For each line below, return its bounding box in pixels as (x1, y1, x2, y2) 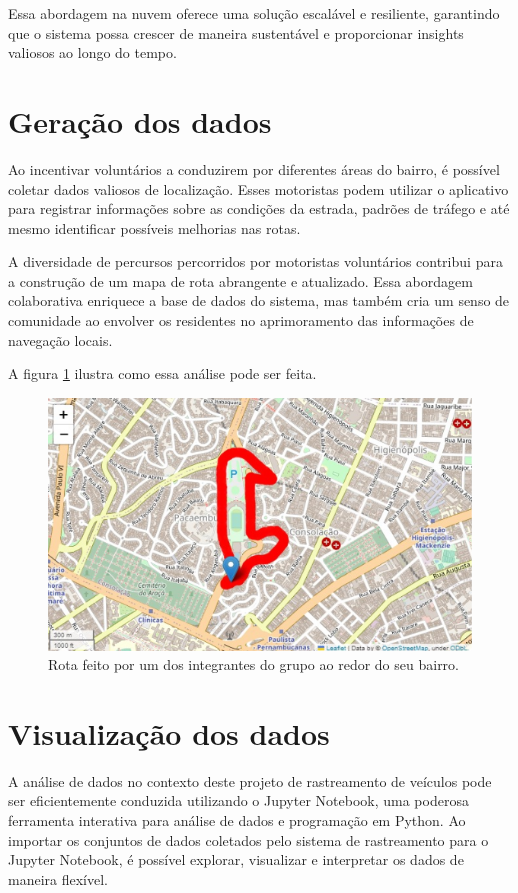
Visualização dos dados (8, 712, 330, 753)
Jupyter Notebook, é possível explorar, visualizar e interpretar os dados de (8, 849, 464, 870)
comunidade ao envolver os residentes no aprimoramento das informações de (8, 310, 474, 331)
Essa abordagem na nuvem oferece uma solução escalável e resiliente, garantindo (8, 3, 500, 23)
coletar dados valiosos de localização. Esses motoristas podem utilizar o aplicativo (8, 178, 509, 199)
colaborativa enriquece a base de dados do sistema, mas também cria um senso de (8, 290, 510, 311)
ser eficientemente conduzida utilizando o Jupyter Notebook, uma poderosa (8, 790, 469, 811)
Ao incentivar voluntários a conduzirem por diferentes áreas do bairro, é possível (8, 158, 500, 179)
